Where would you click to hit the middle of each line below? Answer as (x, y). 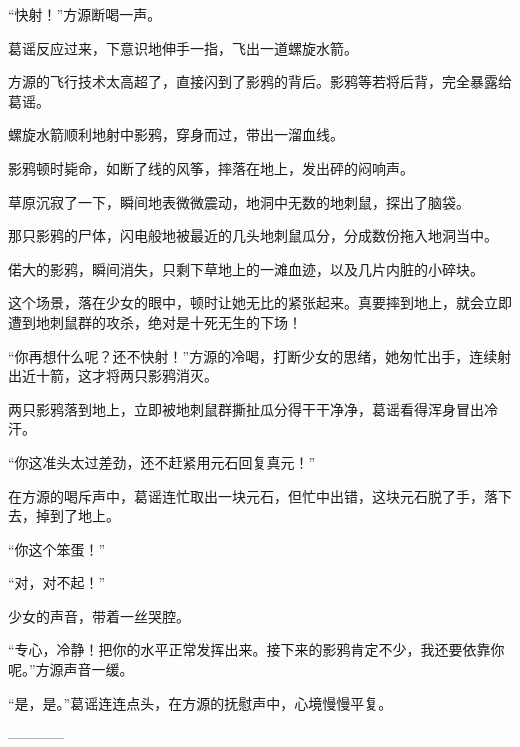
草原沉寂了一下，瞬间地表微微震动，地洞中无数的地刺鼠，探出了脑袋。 (239, 201)
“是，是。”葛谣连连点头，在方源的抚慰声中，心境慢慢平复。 (200, 702)
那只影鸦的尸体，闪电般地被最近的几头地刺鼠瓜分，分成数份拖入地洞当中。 (253, 235)
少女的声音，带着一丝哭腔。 (99, 615)
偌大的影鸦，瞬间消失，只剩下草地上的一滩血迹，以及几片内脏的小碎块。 (246, 268)
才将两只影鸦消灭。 (154, 375)
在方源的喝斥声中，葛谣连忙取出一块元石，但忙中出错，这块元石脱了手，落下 (260, 495)
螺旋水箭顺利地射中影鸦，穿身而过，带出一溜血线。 (176, 134)
